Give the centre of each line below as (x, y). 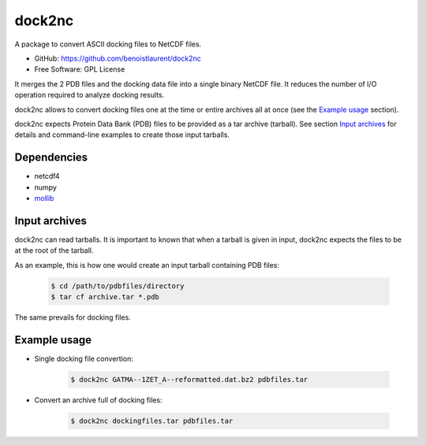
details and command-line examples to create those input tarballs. (122, 135)
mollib (44, 198)
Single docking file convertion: (84, 358)
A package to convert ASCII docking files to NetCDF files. (108, 44)
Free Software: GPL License (80, 69)
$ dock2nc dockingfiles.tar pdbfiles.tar (152, 421)
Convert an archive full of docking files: (98, 400)
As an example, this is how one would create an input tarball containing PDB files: (147, 265)
